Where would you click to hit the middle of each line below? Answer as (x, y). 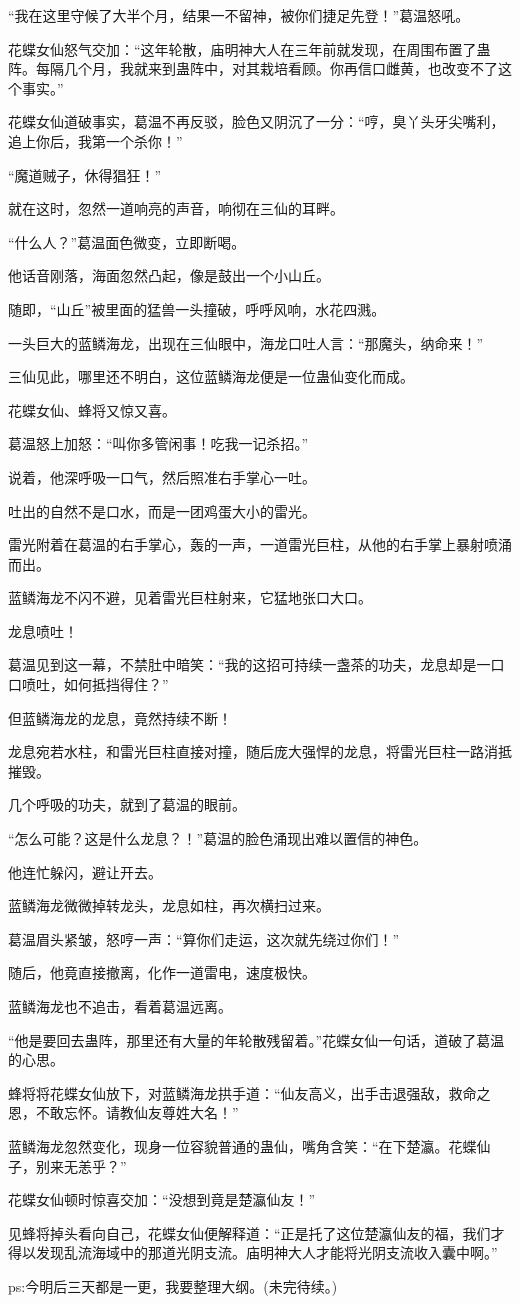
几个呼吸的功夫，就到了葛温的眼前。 (127, 804)
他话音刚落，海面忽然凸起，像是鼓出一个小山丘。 (169, 275)
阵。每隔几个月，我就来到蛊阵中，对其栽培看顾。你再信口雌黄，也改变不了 (253, 68)
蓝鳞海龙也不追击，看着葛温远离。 (120, 1006)
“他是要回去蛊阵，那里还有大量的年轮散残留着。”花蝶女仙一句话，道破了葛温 (256, 1039)
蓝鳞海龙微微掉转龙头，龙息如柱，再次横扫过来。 (169, 905)
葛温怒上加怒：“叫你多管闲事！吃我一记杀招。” (158, 443)
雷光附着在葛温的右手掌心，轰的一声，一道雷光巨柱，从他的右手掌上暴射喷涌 (260, 544)
